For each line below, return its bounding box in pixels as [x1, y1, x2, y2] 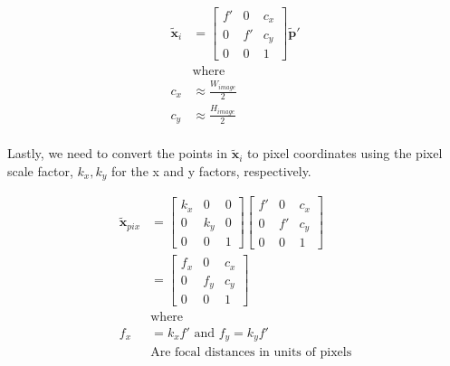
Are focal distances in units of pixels [150, 345, 352, 359]
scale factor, [7, 161, 73, 180]
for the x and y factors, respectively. [110, 161, 311, 180]
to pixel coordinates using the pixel [247, 144, 443, 163]
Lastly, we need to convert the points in [7, 144, 228, 163]
